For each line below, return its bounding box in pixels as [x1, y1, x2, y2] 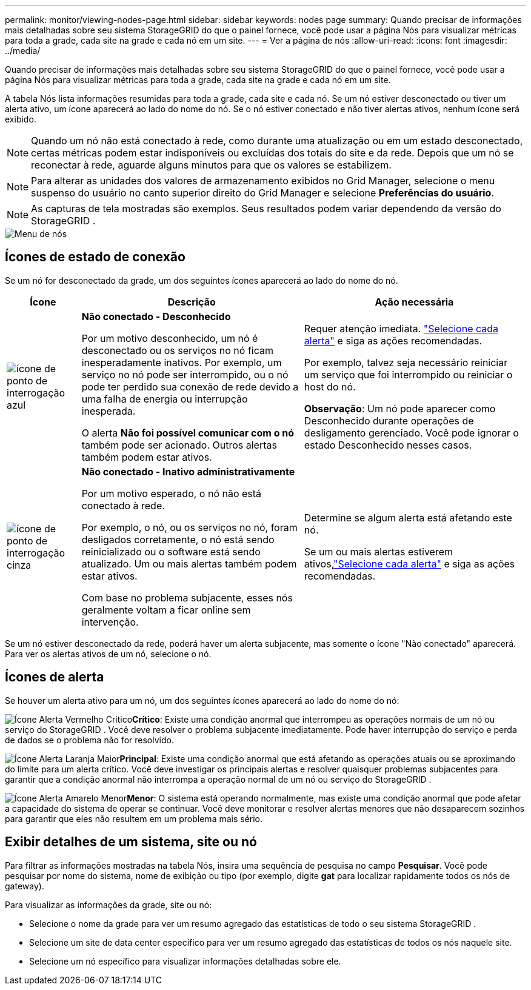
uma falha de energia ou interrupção [81, 392, 248, 405]
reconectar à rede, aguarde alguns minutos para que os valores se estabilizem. [31, 159, 392, 171]
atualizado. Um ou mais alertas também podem [81, 557, 297, 570]
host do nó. [304, 380, 356, 393]
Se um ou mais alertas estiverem [304, 545, 453, 558]
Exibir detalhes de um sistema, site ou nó [5, 834, 257, 850]
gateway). [5, 880, 44, 891]
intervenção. [81, 615, 139, 628]
